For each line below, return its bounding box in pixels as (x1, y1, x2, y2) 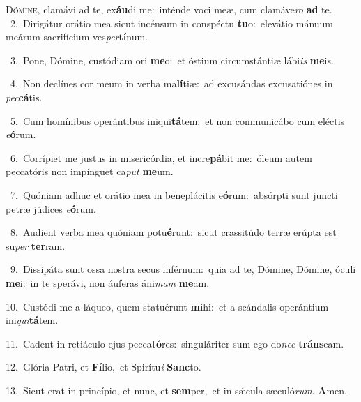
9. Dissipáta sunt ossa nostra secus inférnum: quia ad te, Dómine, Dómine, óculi (10, 262, 356, 276)
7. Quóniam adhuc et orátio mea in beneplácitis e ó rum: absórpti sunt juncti (10, 187, 338, 202)
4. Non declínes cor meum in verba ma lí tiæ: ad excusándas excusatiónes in (10, 76, 333, 91)
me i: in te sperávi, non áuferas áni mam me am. (6, 275, 210, 290)
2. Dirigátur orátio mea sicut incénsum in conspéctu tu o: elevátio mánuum (10, 15, 333, 30)
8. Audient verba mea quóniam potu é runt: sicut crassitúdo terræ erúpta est (10, 225, 337, 239)
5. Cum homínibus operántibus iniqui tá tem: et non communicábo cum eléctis (10, 113, 345, 128)
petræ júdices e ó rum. (6, 201, 96, 216)
